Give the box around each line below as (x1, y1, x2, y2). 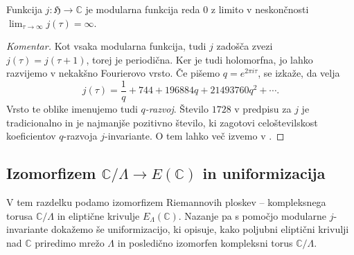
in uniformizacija (202, 162, 326, 184)
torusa (6, 208, 33, 223)
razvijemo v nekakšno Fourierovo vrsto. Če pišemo (6, 66, 220, 80)
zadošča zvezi (216, 39, 273, 53)
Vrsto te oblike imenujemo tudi (6, 102, 138, 116)
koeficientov (6, 129, 56, 143)
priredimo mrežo (35, 235, 105, 249)
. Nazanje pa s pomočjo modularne (178, 208, 326, 223)
